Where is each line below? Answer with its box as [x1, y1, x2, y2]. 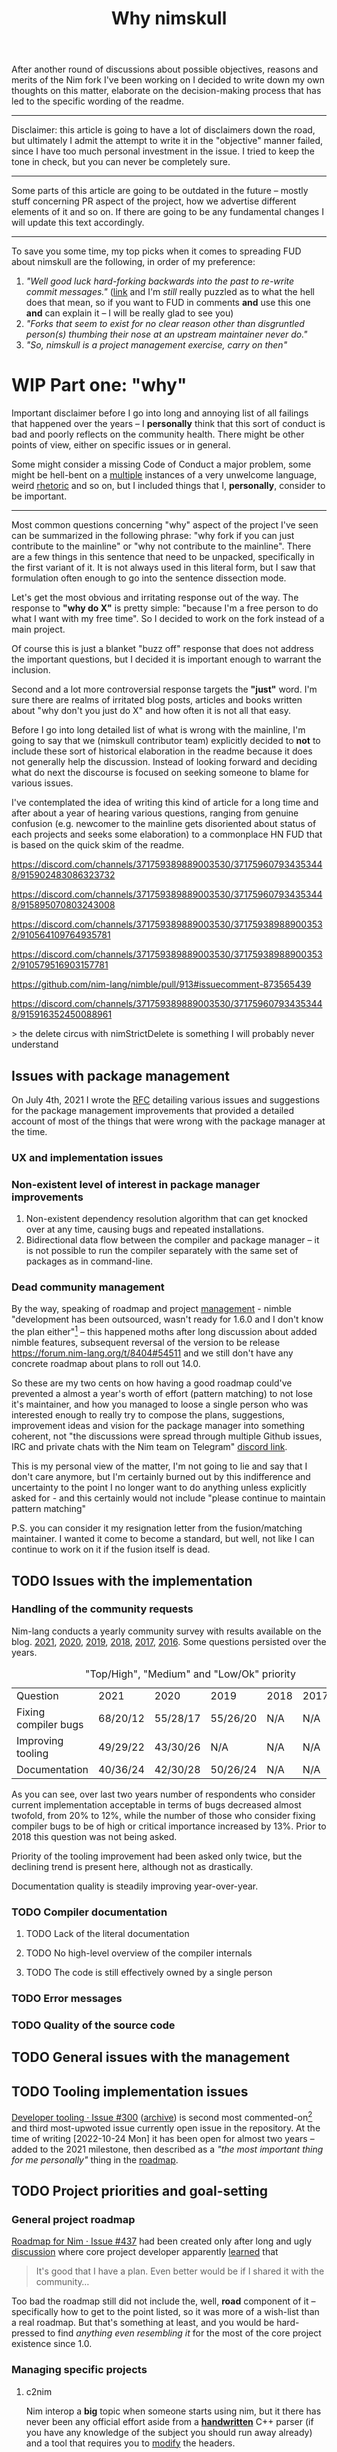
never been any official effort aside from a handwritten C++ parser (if [25, 2415, 314, 2427]
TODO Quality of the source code [11, 2018, 176, 2032]
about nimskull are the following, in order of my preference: [11, 256, 256, 268]
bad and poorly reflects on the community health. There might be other [11, 428, 305, 441]
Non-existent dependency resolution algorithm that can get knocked [25, 1213, 308, 1225]
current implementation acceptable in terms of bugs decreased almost [11, 1798, 302, 1811]
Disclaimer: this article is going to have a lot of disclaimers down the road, [11, 124, 316, 136]
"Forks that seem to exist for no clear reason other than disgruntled [25, 318, 305, 330]
